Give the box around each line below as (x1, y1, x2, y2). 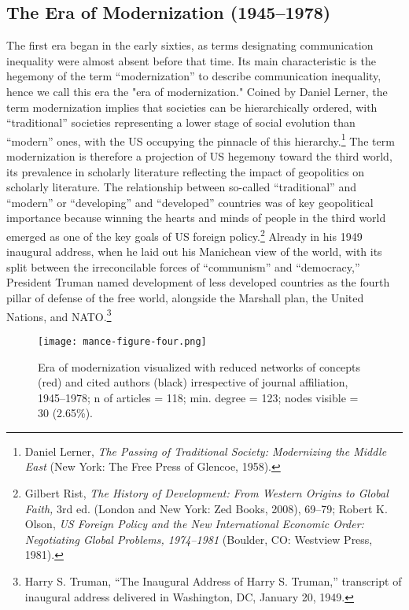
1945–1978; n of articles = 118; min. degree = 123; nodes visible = (38, 389, 359, 405)
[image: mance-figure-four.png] (38, 335, 207, 347)
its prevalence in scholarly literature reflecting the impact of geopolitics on (6, 163, 365, 179)
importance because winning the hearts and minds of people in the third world (6, 209, 386, 226)
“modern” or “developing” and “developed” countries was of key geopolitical (6, 194, 374, 210)
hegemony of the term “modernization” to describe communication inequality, (6, 68, 381, 84)
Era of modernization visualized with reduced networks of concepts (38, 358, 361, 375)
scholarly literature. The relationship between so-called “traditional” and (6, 179, 356, 195)
